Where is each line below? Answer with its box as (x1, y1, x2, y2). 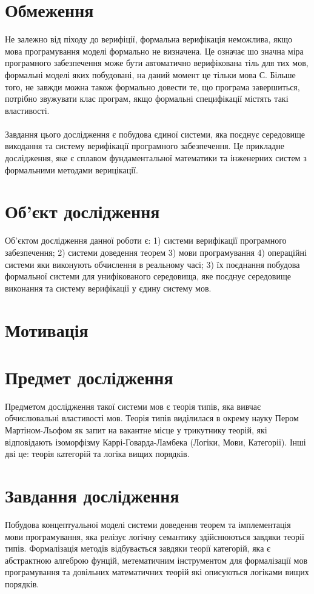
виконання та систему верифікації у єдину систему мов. (5, 281, 212, 294)
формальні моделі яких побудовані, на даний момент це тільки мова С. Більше (5, 68, 296, 81)
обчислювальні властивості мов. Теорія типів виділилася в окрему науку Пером (5, 412, 299, 424)
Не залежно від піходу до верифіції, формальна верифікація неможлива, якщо (5, 33, 292, 45)
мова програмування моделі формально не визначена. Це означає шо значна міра (5, 44, 304, 57)
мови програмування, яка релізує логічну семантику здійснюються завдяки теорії (5, 530, 304, 542)
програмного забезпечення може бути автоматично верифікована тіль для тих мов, (5, 56, 309, 69)
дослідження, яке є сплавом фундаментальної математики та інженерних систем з (5, 152, 307, 164)
